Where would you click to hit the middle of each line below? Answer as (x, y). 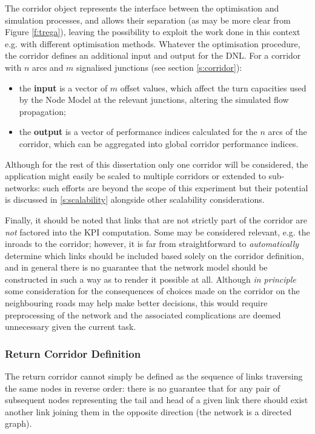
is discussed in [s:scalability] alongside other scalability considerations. (135, 199)
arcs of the (287, 132)
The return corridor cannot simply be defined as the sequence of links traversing (154, 376)
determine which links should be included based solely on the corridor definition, (154, 255)
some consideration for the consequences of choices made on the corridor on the (152, 291)
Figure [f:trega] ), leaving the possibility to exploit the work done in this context (153, 32)
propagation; (42, 111)
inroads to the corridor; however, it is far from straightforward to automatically (152, 244)
